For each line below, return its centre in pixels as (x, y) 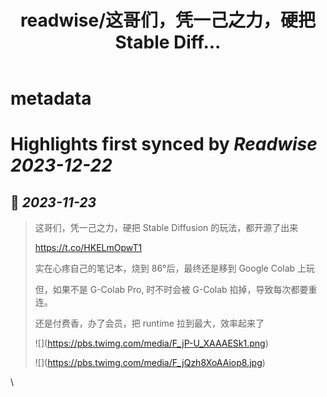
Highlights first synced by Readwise (164, 144)
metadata (51, 98)
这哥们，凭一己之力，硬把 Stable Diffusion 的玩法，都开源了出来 (166, 228)
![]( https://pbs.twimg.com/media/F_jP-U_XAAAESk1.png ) (151, 343)
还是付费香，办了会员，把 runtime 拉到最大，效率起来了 (149, 323)
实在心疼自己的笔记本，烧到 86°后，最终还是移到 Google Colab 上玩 (175, 268)
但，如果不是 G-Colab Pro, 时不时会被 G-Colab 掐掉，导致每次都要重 (176, 290)
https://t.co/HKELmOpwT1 (88, 248)
